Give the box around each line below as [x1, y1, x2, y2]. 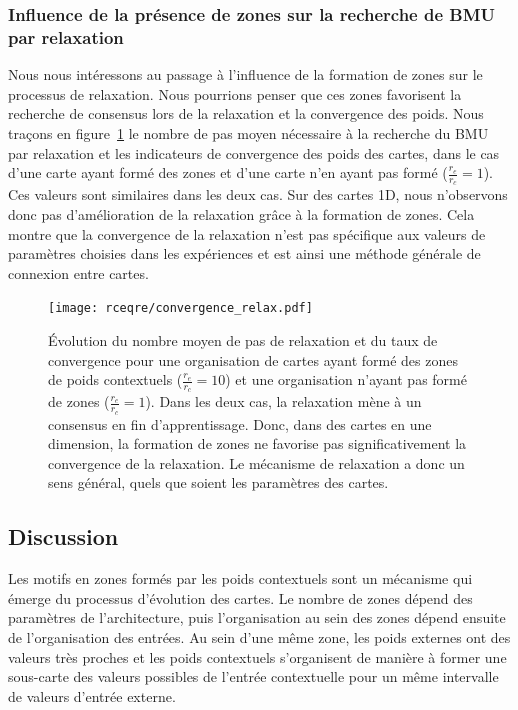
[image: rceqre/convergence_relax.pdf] [48, 301, 313, 316]
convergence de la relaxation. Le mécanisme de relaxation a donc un [48, 452, 465, 473]
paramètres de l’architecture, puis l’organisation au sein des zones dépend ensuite [8, 607, 506, 628]
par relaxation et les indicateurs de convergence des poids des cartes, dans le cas [8, 142, 500, 163]
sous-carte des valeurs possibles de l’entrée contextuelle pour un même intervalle [8, 666, 499, 687]
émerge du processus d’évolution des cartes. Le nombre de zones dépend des [8, 587, 473, 608]
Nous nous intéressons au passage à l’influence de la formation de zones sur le [8, 64, 483, 85]
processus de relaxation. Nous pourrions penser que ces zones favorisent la [8, 83, 462, 104]
